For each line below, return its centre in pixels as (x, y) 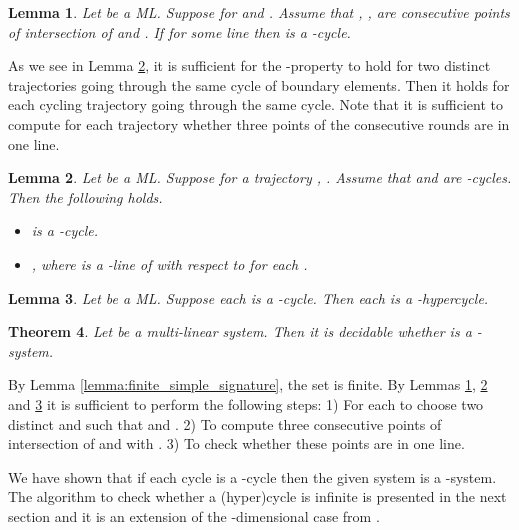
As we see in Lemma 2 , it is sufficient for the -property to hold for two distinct (249, 65)
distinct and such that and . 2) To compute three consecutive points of (225, 423)
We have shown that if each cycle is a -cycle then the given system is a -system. (252, 476)
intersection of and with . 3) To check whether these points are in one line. (236, 443)
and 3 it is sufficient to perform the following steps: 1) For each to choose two (246, 403)
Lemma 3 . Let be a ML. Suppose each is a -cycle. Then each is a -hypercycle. (248, 297)
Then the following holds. (85, 196)
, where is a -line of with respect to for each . (169, 263)
